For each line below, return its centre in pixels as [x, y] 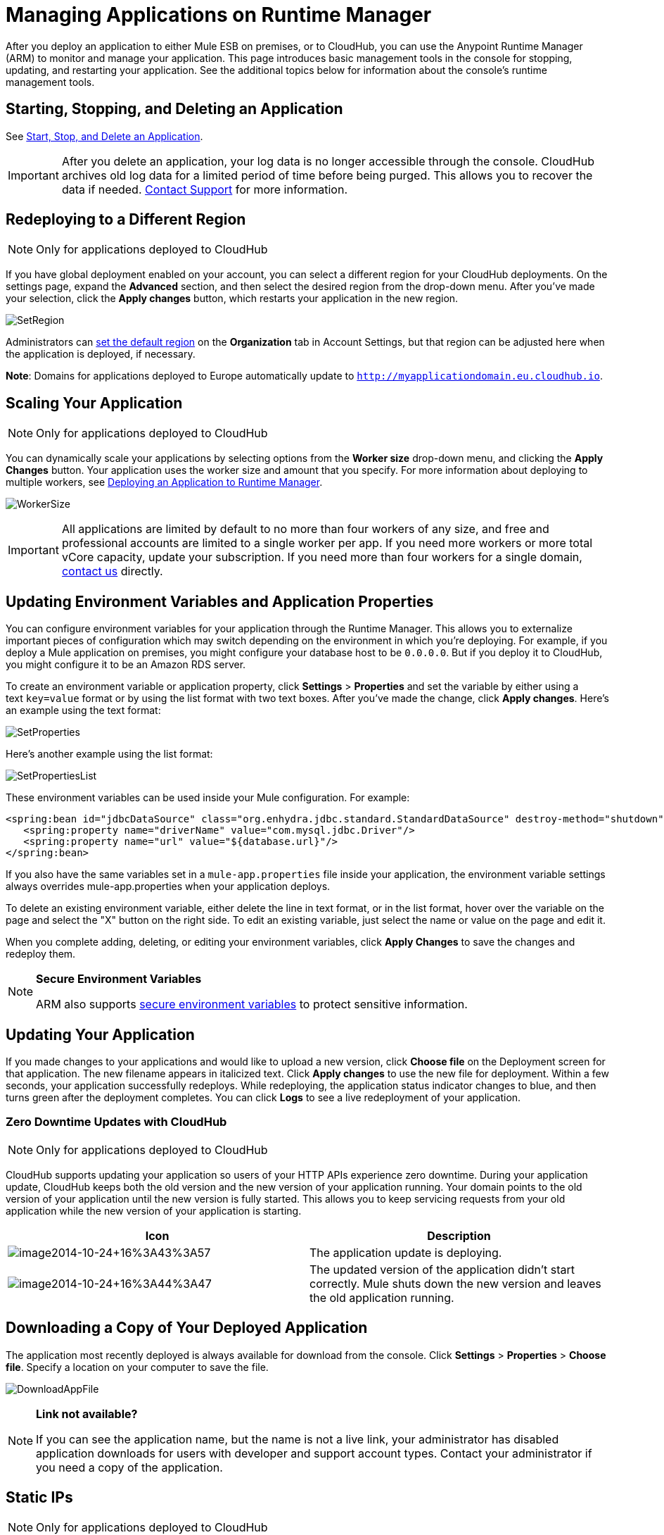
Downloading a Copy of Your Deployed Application [187, 1328]
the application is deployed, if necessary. [101, 354]
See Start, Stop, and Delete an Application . [104, 136]
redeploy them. [41, 954]
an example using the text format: [83, 710]
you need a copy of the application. [129, 1467]
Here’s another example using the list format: [109, 754]
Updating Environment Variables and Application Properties [220, 601]
